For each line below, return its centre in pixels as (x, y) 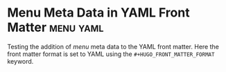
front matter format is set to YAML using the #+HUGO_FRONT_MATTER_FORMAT (111, 54)
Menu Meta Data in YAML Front (98, 13)
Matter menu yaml (55, 27)
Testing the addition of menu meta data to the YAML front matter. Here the (113, 46)
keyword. (20, 61)
